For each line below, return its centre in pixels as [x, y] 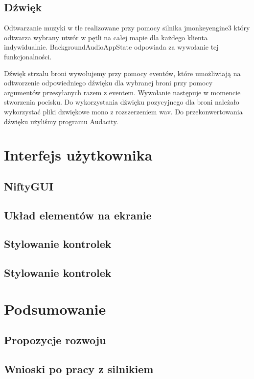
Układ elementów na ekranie [78, 215]
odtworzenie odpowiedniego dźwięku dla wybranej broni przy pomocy [108, 83]
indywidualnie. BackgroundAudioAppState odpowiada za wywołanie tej [111, 47]
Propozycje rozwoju [55, 340]
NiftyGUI [29, 186]
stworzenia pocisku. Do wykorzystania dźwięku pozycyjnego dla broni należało [122, 102]
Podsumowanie [55, 309]
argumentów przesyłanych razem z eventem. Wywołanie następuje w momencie [122, 92]
